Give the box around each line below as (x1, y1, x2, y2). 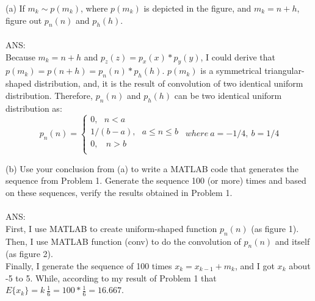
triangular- (264, 64, 305, 77)
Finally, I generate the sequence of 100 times (5, 259, 172, 272)
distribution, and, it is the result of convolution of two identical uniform (34, 77, 303, 90)
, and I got (235, 259, 275, 272)
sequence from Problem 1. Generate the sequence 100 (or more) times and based (5, 174, 306, 187)
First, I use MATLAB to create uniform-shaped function (5, 222, 217, 234)
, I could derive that (200, 50, 276, 63)
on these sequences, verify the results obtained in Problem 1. (5, 186, 233, 198)
